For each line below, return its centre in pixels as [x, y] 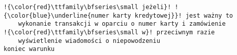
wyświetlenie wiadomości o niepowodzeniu [89, 41]
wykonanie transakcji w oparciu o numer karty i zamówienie [122, 24]
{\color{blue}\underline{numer [56, 15]
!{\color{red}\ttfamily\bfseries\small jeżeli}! [87, 7]
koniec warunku [29, 49]
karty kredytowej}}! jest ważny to [173, 15]
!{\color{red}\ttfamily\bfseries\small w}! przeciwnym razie [109, 32]
